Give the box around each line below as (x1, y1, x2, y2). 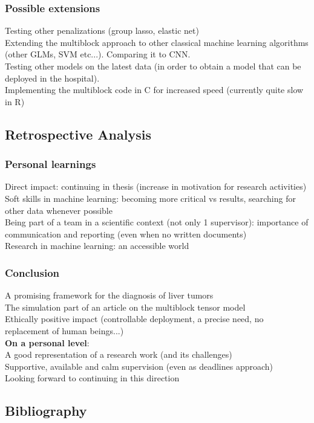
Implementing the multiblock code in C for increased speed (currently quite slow (5, 83, 304, 96)
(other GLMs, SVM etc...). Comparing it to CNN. (5, 48, 191, 60)
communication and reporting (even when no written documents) (5, 227, 247, 240)
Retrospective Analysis (5, 124, 151, 143)
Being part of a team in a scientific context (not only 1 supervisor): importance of (5, 216, 309, 228)
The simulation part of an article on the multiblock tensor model (5, 300, 246, 313)
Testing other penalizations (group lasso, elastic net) (5, 24, 199, 37)
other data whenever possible (5, 204, 113, 216)
